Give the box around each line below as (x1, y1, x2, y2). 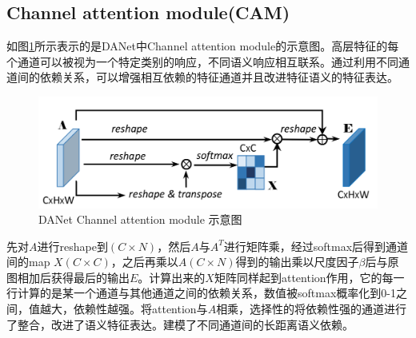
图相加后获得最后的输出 (6, 268, 130, 285)
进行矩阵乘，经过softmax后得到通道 (223, 237, 409, 254)
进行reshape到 (37, 237, 108, 254)
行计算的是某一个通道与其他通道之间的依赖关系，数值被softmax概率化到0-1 (6, 284, 396, 301)
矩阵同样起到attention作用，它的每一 (214, 268, 405, 285)
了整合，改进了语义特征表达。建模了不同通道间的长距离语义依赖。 (6, 316, 354, 332)
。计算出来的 (138, 268, 206, 285)
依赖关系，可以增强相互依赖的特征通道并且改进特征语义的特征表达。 (39, 69, 398, 85)
